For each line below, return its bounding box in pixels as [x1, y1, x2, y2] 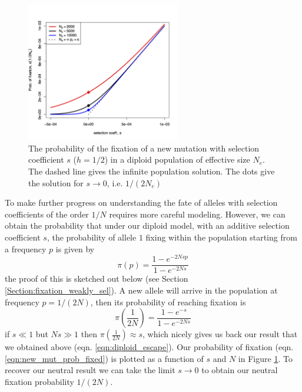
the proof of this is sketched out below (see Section [5, 272, 188, 285]
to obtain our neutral [201, 364, 278, 376]
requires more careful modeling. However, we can [109, 207, 286, 220]
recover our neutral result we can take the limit [5, 364, 175, 376]
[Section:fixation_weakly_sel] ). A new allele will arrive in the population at [5, 284, 278, 296]
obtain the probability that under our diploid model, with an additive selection [5, 219, 290, 232]
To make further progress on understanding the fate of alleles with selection [5, 196, 278, 209]
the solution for [28, 176, 84, 189]
